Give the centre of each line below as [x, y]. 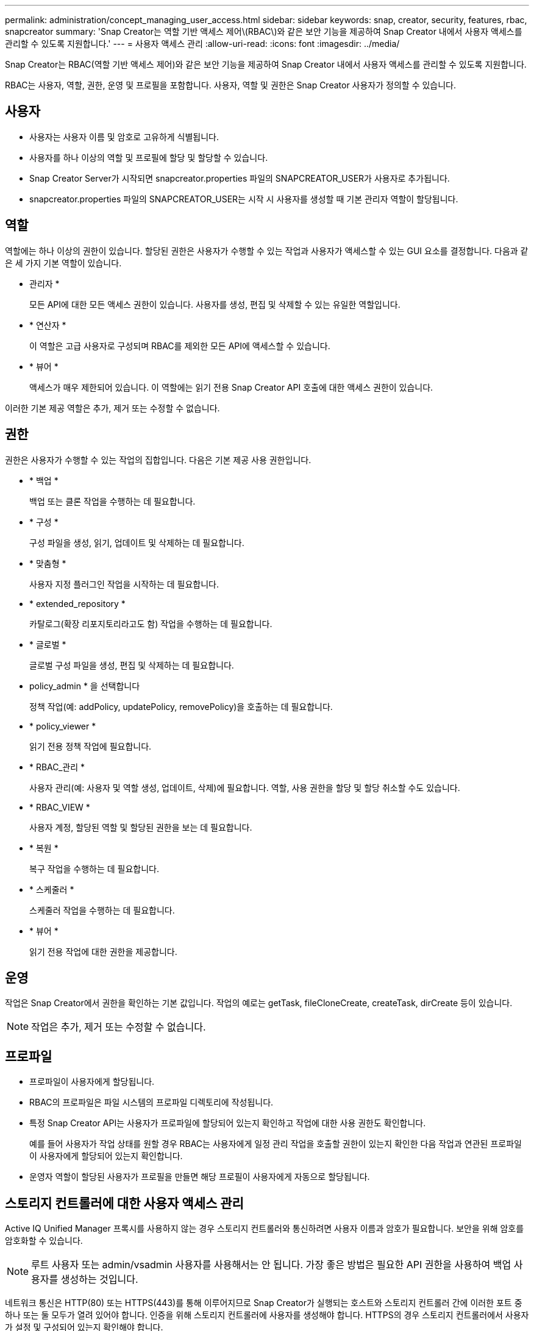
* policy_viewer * [63, 726]
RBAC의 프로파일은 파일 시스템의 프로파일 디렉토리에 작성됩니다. [151, 1102]
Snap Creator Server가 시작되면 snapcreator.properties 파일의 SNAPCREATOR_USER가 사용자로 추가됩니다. [240, 178]
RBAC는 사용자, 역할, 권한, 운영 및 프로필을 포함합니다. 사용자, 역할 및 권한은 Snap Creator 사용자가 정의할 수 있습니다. [231, 85]
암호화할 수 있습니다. [44, 1241]
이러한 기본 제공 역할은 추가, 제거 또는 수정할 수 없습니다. [112, 408]
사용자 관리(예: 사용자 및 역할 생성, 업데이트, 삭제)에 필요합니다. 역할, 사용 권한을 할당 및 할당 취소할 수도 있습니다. [245, 787]
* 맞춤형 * [48, 563]
